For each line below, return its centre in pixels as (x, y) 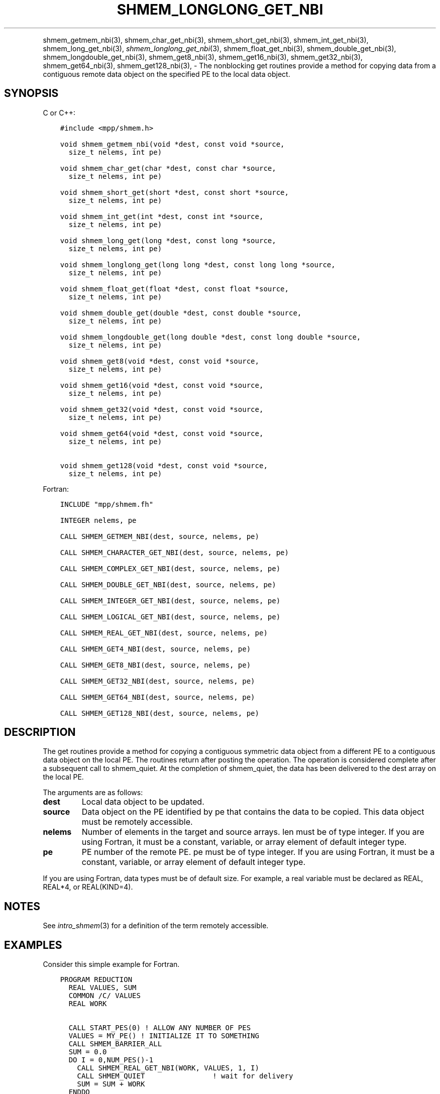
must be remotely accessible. (137, 822)
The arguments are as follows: (93, 793)
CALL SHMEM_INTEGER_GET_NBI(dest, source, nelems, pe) (170, 600)
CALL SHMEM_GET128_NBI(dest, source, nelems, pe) (159, 713)
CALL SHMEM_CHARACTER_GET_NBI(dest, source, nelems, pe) (174, 552)
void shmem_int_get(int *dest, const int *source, (162, 216)
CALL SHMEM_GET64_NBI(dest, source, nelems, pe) (157, 697)
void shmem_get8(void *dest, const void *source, (159, 361)
